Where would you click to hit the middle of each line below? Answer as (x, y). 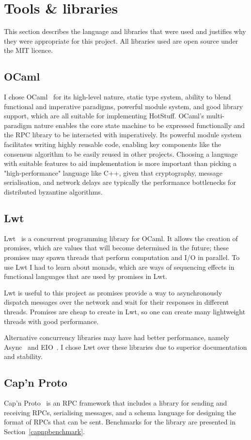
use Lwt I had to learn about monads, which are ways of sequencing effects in (119, 267)
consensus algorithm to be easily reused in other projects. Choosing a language (121, 154)
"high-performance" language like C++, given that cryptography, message (113, 172)
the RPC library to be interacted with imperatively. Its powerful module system (123, 135)
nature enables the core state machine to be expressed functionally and (140, 125)
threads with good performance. (51, 321)
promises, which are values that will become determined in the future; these (116, 248)
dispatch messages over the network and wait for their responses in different (117, 302)
